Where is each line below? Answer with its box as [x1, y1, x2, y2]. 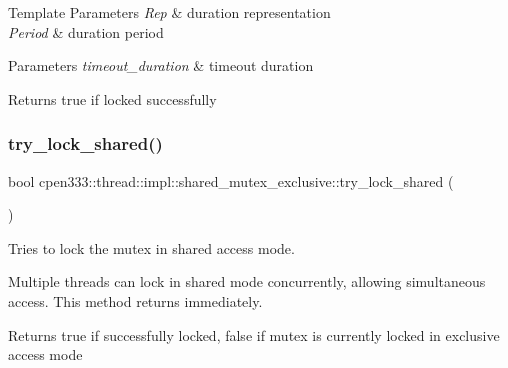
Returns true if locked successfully [8, 88, 217, 109]
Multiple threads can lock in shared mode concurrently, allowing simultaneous [8, 271, 486, 292]
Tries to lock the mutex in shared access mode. [8, 237, 295, 258]
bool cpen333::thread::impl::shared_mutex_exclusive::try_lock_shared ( [8, 170, 454, 191]
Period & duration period [8, 21, 164, 42]
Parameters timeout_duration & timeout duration [8, 55, 314, 76]
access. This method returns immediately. [8, 290, 263, 311]
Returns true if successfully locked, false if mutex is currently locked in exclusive [8, 324, 500, 345]
